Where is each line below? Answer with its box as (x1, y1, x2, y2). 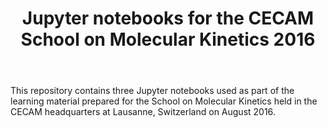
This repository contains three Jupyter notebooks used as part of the (10, 85, 295, 97)
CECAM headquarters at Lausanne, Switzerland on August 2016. (10, 106, 276, 118)
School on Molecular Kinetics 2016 (20, 28, 316, 51)
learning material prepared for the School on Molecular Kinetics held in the (10, 95, 318, 107)
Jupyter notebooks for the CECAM (21, 7, 315, 30)
